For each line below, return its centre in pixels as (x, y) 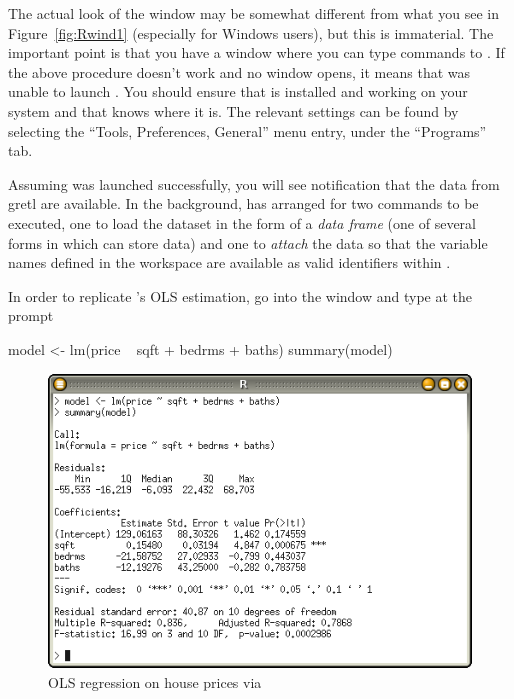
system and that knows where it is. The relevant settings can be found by (233, 110)
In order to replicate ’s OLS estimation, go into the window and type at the (240, 295)
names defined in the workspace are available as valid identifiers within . (229, 262)
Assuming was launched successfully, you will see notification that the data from (254, 183)
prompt (31, 315)
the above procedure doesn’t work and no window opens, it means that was (239, 71)
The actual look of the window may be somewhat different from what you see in (253, 13)
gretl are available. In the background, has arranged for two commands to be (243, 203)
